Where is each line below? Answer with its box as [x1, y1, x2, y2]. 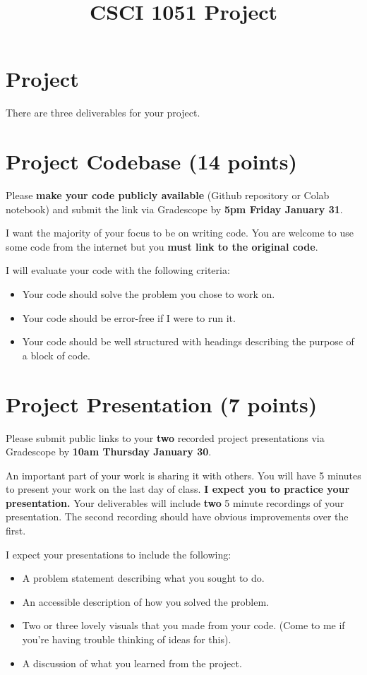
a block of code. [22, 347, 90, 362]
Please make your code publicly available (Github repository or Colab [6, 188, 330, 203]
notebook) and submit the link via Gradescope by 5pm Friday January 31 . [6, 201, 343, 216]
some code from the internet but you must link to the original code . [6, 239, 318, 253]
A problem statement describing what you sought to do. [22, 571, 265, 585]
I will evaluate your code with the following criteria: [6, 263, 230, 277]
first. [6, 523, 26, 538]
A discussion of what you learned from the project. [22, 655, 242, 670]
